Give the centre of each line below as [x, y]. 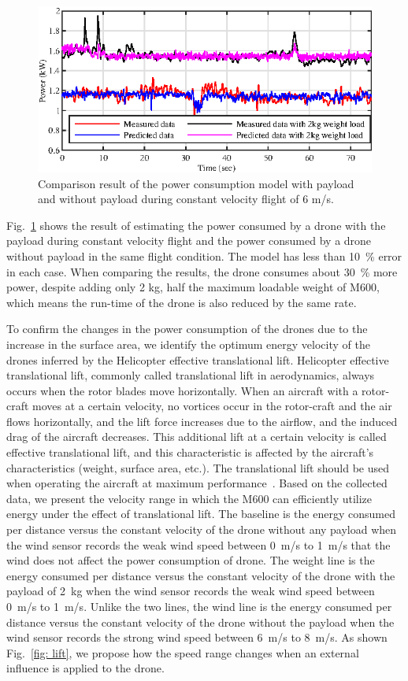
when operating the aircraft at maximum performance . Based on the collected [197, 483]
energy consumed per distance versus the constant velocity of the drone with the [201, 575]
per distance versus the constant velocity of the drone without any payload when [202, 529]
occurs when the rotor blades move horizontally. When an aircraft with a [182, 390]
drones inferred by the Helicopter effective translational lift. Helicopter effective [198, 359]
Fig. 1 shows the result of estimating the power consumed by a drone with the [196, 225]
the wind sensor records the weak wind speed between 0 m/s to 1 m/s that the [198, 544]
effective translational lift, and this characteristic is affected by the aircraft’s [190, 452]
